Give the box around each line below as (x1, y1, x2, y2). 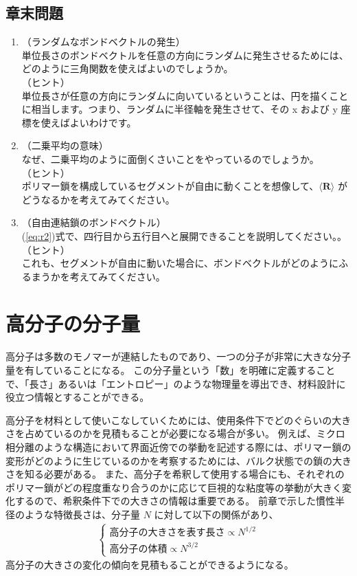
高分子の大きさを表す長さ (109, 528, 225, 538)
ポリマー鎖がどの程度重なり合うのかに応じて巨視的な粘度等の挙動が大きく (5, 480, 342, 494)
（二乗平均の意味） (21, 138, 108, 153)
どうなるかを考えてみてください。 (21, 192, 175, 206)
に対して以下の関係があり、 (154, 507, 279, 521)
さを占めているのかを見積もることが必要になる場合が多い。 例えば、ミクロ (5, 426, 345, 441)
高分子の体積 (109, 544, 168, 554)
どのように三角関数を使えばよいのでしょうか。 (21, 61, 233, 76)
